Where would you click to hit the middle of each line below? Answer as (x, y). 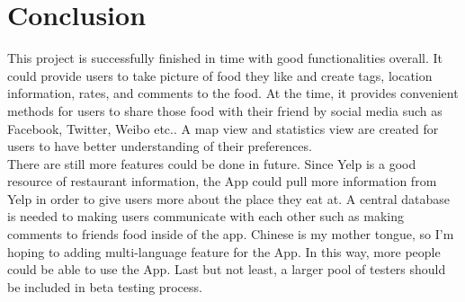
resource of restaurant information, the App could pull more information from (222, 181)
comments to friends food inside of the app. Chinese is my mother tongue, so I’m (231, 234)
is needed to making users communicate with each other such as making (206, 216)
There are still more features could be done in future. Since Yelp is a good (212, 163)
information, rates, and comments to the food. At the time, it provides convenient (233, 93)
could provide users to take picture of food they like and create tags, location (220, 75)
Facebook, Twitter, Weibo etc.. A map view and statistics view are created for (223, 128)
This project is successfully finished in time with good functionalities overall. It (225, 58)
